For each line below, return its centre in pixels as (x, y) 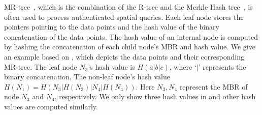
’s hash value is (111, 66)
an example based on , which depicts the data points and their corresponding (124, 56)
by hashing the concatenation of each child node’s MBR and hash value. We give (130, 47)
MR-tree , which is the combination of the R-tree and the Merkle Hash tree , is (128, 7)
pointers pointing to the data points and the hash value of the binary (112, 27)
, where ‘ (183, 66)
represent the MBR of (214, 86)
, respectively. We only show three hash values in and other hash (155, 96)
